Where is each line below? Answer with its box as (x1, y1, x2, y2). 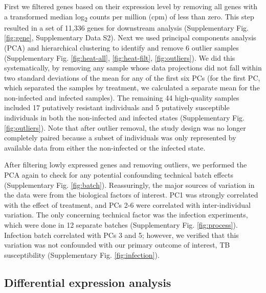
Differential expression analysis (4, 274, 171, 290)
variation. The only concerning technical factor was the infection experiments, (4, 209, 248, 220)
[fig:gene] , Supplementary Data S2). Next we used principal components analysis (4, 32, 256, 43)
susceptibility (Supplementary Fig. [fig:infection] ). (4, 249, 160, 260)
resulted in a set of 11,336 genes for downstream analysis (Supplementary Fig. (4, 22, 249, 33)
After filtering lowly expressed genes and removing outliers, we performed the (4, 159, 247, 170)
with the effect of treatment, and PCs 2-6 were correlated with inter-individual (4, 199, 251, 210)
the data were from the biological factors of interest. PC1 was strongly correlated (4, 189, 258, 200)
